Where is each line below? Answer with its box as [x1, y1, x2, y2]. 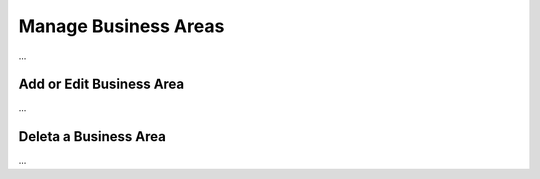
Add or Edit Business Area [18, 76, 185, 93]
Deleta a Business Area [18, 128, 167, 145]
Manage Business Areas [18, 15, 225, 37]
